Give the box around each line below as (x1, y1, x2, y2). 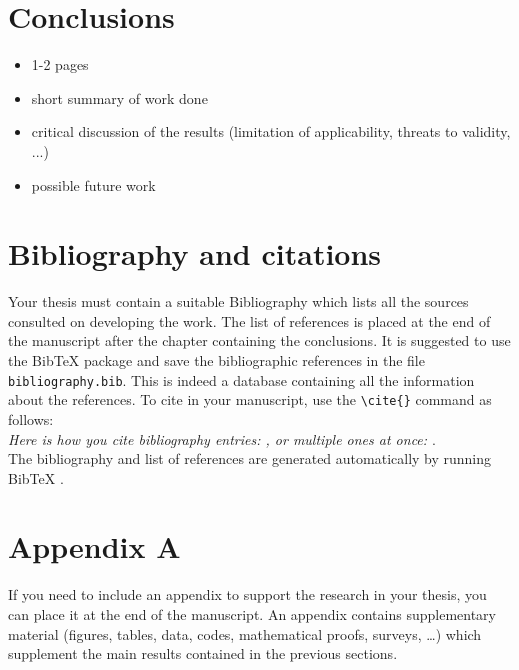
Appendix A (8, 526, 181, 567)
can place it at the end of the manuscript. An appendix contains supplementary (8, 604, 496, 624)
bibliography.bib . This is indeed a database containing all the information (8, 369, 475, 390)
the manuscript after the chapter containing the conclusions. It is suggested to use (8, 330, 511, 351)
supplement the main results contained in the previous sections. (8, 643, 398, 664)
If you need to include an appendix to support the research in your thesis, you (8, 584, 487, 605)
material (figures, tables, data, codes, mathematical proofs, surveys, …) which (8, 623, 482, 644)
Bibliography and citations (8, 233, 382, 274)
